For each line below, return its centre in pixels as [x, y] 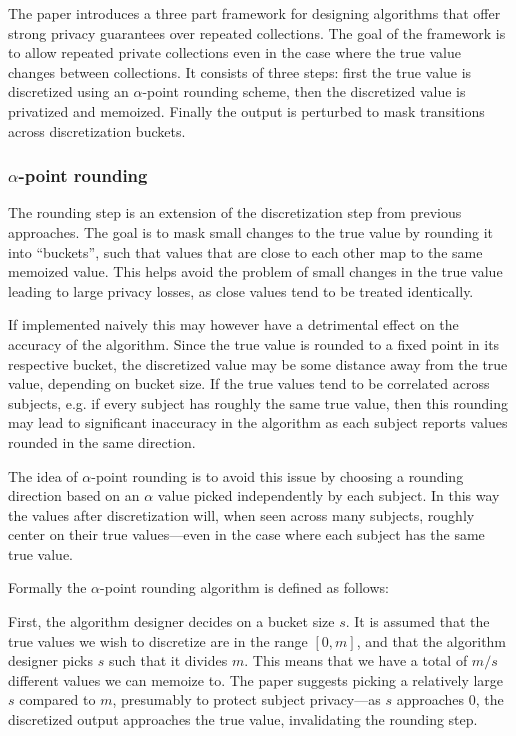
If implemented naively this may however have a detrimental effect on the [233, 324]
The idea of [43, 475]
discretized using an [68, 91]
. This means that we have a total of [356, 660]
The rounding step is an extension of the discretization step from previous [235, 212]
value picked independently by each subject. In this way [328, 495]
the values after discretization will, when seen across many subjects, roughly [241, 514]
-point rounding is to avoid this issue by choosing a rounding [277, 475]
